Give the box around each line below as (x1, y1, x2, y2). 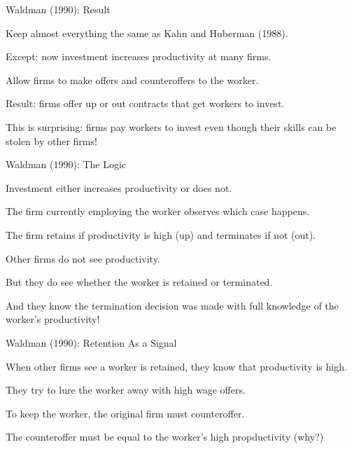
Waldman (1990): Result (6, 2, 111, 16)
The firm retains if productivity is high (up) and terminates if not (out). (6, 227, 316, 242)
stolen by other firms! (6, 133, 97, 148)
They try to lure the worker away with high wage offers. (6, 382, 246, 397)
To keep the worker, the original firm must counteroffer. (6, 406, 245, 420)
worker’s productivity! (6, 312, 100, 326)
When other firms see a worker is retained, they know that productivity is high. (6, 359, 347, 373)
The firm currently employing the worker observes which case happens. (6, 204, 310, 219)
